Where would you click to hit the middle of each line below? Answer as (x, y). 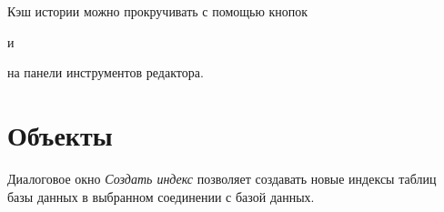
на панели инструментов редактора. (106, 72)
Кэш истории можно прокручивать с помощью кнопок (158, 11)
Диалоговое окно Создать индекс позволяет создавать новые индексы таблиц (222, 178)
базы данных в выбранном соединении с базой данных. (161, 196)
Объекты (60, 134)
